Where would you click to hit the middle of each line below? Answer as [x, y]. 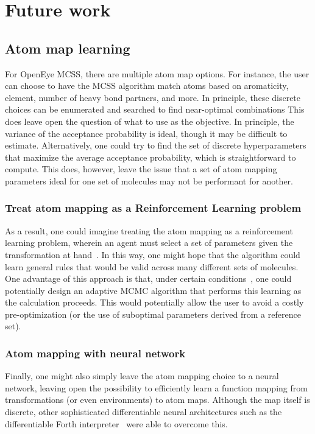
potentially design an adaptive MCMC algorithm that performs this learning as [153, 290]
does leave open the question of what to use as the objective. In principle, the [150, 121]
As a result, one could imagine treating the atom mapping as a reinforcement [149, 230]
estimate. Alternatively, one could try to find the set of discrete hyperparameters [156, 145]
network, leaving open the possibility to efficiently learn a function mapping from [156, 387]
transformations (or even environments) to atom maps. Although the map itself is [157, 400]
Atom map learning [68, 48]
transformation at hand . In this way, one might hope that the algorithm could [153, 254]
